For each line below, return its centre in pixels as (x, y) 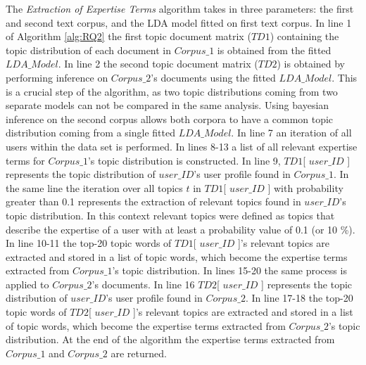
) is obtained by (311, 64)
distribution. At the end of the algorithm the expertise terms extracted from (170, 339)
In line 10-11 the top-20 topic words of (89, 243)
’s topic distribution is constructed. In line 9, (184, 160)
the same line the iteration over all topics (94, 187)
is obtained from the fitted (274, 50)
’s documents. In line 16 (143, 284)
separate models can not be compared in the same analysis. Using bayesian (168, 105)
